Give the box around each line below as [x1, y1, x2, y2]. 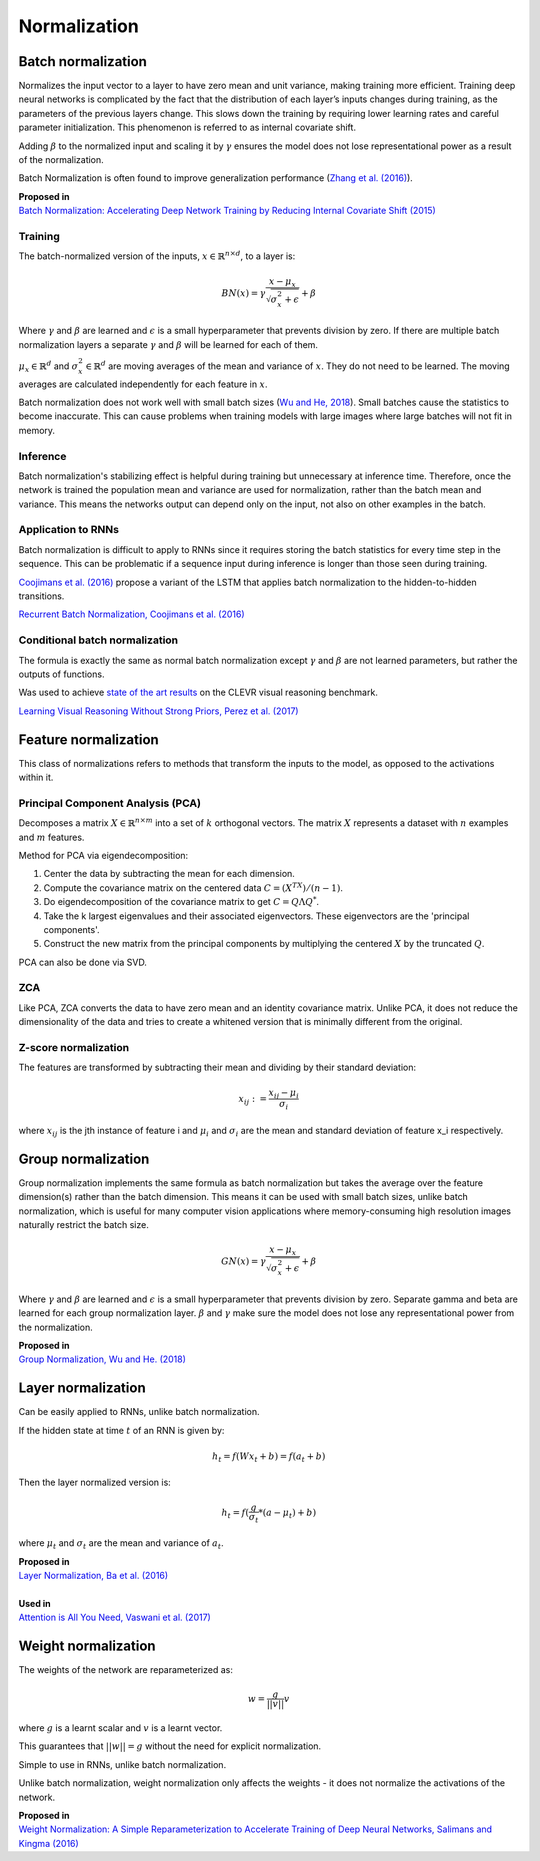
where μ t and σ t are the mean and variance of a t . [18, 1537, 224, 1551]
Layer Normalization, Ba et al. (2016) [18, 1569, 169, 1581]
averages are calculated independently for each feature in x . [18, 378, 268, 390]
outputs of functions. [18, 668, 105, 680]
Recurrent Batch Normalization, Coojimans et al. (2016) [18, 608, 245, 620]
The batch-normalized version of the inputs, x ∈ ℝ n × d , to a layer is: [18, 249, 296, 262]
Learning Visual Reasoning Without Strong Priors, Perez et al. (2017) [18, 705, 299, 717]
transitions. [18, 590, 65, 602]
